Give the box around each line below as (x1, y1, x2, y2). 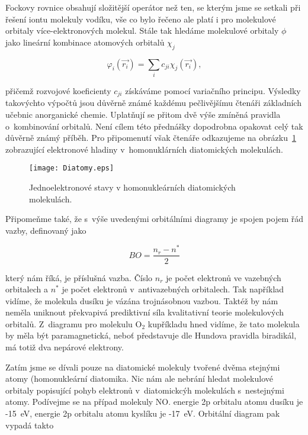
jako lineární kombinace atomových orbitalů (5, 36, 165, 48)
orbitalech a (5, 283, 48, 295)
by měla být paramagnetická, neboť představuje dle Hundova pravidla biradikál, (5, 329, 297, 341)
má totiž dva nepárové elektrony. (5, 341, 124, 353)
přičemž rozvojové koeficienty (5, 84, 111, 96)
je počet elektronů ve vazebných (166, 271, 281, 283)
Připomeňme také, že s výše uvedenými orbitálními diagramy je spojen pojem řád (5, 212, 304, 225)
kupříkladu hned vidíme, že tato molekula (147, 317, 300, 330)
